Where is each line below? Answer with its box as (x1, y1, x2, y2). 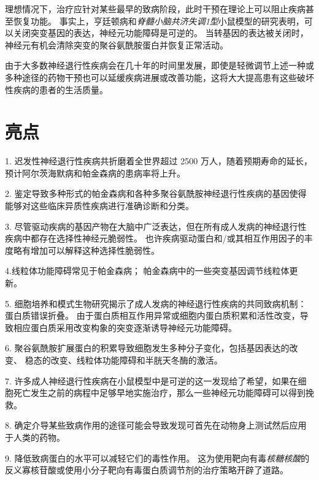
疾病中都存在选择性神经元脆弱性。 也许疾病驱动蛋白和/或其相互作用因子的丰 (5, 232, 313, 245)
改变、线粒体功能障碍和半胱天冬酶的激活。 (50, 354, 223, 366)
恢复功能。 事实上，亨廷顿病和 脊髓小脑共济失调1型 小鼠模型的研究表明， (13, 14, 304, 27)
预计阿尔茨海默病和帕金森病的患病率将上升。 (5, 166, 185, 179)
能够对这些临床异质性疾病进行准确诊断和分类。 (5, 199, 194, 212)
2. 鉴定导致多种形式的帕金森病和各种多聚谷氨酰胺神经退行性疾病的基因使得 (5, 187, 307, 200)
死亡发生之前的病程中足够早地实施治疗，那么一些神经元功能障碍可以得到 (13, 386, 306, 399)
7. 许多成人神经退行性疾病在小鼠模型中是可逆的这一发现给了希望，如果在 (5, 374, 298, 387)
